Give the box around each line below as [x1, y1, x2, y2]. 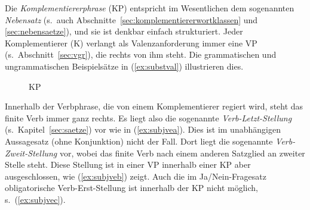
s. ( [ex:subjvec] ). [5, 193, 66, 205]
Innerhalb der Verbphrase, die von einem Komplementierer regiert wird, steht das [5, 100, 303, 112]
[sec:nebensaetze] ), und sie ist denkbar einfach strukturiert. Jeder [5, 25, 243, 37]
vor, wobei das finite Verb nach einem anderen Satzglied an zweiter [59, 146, 305, 159]
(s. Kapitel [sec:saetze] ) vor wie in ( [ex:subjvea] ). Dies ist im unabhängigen [5, 123, 281, 136]
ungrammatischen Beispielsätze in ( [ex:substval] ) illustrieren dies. [5, 59, 244, 72]
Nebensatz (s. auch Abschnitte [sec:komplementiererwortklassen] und [5, 13, 258, 26]
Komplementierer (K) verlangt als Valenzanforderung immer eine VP [5, 36, 257, 49]
